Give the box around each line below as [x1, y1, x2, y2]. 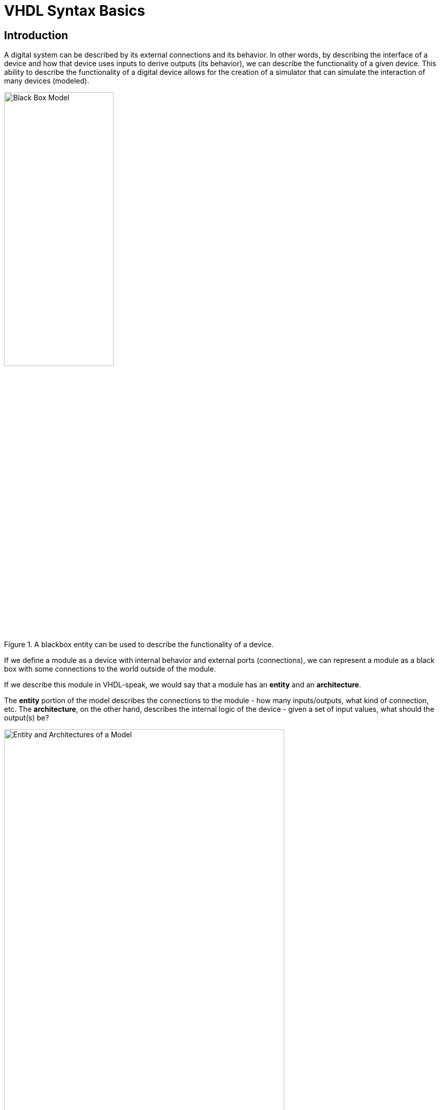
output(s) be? [4, 713, 49, 723]
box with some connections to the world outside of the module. [4, 664, 216, 674]
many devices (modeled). [4, 76, 89, 86]
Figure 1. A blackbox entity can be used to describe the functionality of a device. [4, 640, 274, 649]
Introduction [4, 29, 68, 42]
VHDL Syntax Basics [4, 2, 145, 19]
